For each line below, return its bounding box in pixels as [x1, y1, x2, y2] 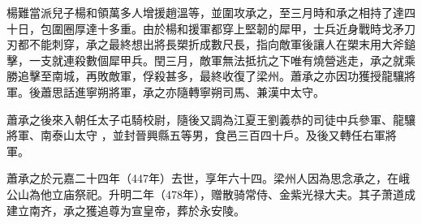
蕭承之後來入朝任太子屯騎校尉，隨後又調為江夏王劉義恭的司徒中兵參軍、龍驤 [6, 110, 416, 127]
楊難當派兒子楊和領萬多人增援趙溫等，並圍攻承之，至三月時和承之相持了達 [6, 4, 404, 20]
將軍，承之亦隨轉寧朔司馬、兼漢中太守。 [108, 83, 325, 100]
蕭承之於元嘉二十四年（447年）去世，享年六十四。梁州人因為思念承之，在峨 [6, 170, 410, 187]
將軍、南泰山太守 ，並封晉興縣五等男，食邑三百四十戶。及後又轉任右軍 [6, 127, 385, 144]
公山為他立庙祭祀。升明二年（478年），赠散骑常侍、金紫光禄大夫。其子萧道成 [6, 185, 416, 202]
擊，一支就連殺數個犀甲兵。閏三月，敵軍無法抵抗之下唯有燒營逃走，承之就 [6, 51, 404, 68]
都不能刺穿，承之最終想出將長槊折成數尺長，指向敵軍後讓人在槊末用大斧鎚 [17, 36, 416, 53]
